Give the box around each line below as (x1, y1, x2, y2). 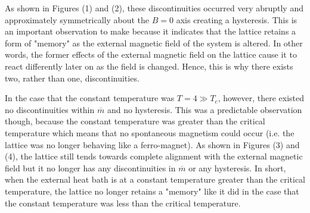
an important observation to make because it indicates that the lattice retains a (5, 25, 296, 37)
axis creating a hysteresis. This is (176, 13, 297, 26)
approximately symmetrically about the (5, 13, 150, 26)
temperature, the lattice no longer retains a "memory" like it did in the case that (5, 184, 299, 197)
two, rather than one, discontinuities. (5, 71, 139, 84)
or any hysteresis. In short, (188, 161, 286, 174)
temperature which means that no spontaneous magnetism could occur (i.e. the (5, 126, 294, 139)
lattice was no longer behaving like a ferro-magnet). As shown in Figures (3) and (5, 138, 300, 151)
